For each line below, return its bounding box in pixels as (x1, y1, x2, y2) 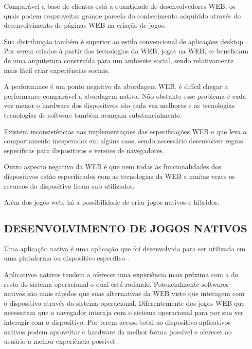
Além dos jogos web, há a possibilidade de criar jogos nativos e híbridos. (4, 197, 219, 207)
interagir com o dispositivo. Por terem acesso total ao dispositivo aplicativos (4, 317, 231, 327)
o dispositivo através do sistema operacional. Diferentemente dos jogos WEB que (4, 297, 245, 308)
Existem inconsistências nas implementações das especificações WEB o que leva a (4, 126, 247, 136)
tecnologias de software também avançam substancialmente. (4, 109, 182, 120)
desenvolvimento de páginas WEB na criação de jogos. (4, 20, 166, 30)
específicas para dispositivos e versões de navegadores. (4, 145, 164, 155)
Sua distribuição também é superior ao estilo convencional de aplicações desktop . (4, 36, 248, 46)
